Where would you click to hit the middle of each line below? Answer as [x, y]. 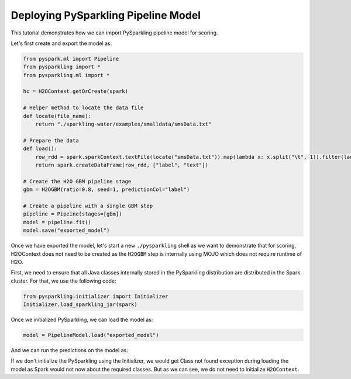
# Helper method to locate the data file [83, 108]
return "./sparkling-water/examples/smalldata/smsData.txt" [123, 124]
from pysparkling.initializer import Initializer [96, 296]
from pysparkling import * [62, 67]
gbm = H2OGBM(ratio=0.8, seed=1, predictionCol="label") [106, 189]
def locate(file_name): [57, 116]
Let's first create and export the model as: [61, 43]
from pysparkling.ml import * [66, 75]
